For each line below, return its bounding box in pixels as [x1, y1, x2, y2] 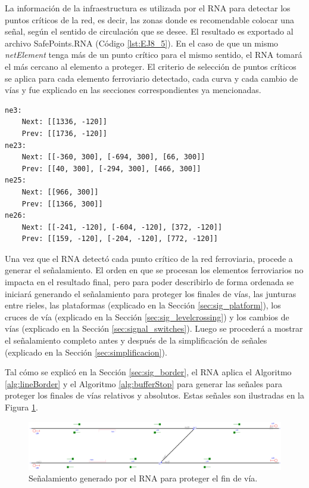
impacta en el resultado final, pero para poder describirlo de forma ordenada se [5, 276, 294, 288]
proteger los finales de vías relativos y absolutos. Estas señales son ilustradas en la [5, 389, 304, 401]
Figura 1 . [5, 401, 38, 413]
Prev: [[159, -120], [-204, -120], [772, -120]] [21, 234, 218, 243]
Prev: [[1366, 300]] [21, 199, 103, 208]
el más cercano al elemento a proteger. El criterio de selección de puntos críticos [5, 60, 296, 72]
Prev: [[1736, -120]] [21, 129, 107, 138]
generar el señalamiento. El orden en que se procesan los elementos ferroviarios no [5, 264, 304, 276]
